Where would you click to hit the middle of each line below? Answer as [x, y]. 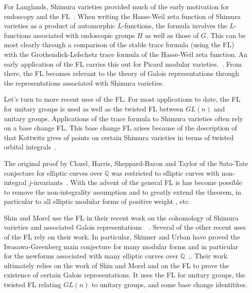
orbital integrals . [30, 147]
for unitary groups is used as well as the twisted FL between [94, 108]
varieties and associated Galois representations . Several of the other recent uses [125, 227]
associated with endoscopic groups [84, 35]
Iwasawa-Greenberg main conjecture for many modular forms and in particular [121, 246]
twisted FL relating [33, 284]
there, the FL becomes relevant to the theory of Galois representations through [122, 73]
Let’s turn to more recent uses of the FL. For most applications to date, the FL [122, 99]
